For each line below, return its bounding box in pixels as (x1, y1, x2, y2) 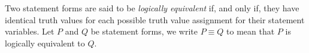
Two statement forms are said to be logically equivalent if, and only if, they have (5, 2, 299, 14)
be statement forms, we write (90, 25, 198, 38)
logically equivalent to (5, 36, 85, 49)
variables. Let (5, 25, 54, 38)
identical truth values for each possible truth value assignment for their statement (5, 13, 305, 26)
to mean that (226, 25, 275, 38)
